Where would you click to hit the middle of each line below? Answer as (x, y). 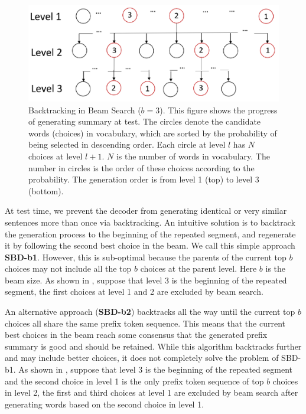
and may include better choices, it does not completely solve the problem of (142, 358)
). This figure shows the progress (219, 110)
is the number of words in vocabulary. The (193, 156)
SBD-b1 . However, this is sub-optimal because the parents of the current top (146, 257)
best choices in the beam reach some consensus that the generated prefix (136, 335)
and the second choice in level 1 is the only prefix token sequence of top (134, 381)
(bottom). (46, 190)
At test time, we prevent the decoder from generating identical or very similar (146, 211)
